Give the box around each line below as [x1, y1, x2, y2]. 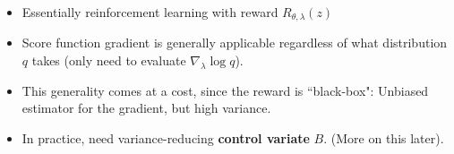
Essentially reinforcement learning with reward [21, 3, 278, 21]
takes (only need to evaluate [31, 51, 186, 70]
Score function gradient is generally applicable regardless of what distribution [21, 33, 448, 52]
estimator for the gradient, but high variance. [21, 98, 271, 117]
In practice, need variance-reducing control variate [21, 129, 310, 148]
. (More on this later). [323, 129, 444, 148]
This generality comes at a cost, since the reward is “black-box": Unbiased [21, 81, 429, 99]
